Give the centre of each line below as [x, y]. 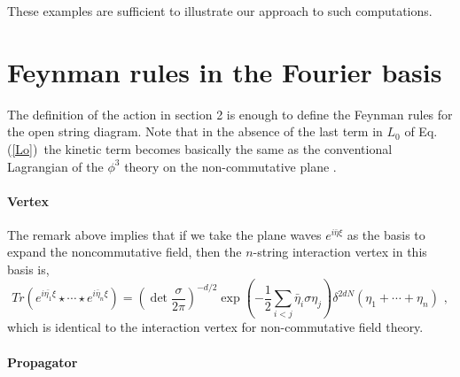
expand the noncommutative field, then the [125, 252]
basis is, [28, 269]
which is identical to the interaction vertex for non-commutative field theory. [215, 327]
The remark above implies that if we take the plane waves [164, 234]
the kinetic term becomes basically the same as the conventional [218, 148]
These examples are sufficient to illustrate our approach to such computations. [220, 11]
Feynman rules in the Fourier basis [225, 71]
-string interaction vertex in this [340, 252]
